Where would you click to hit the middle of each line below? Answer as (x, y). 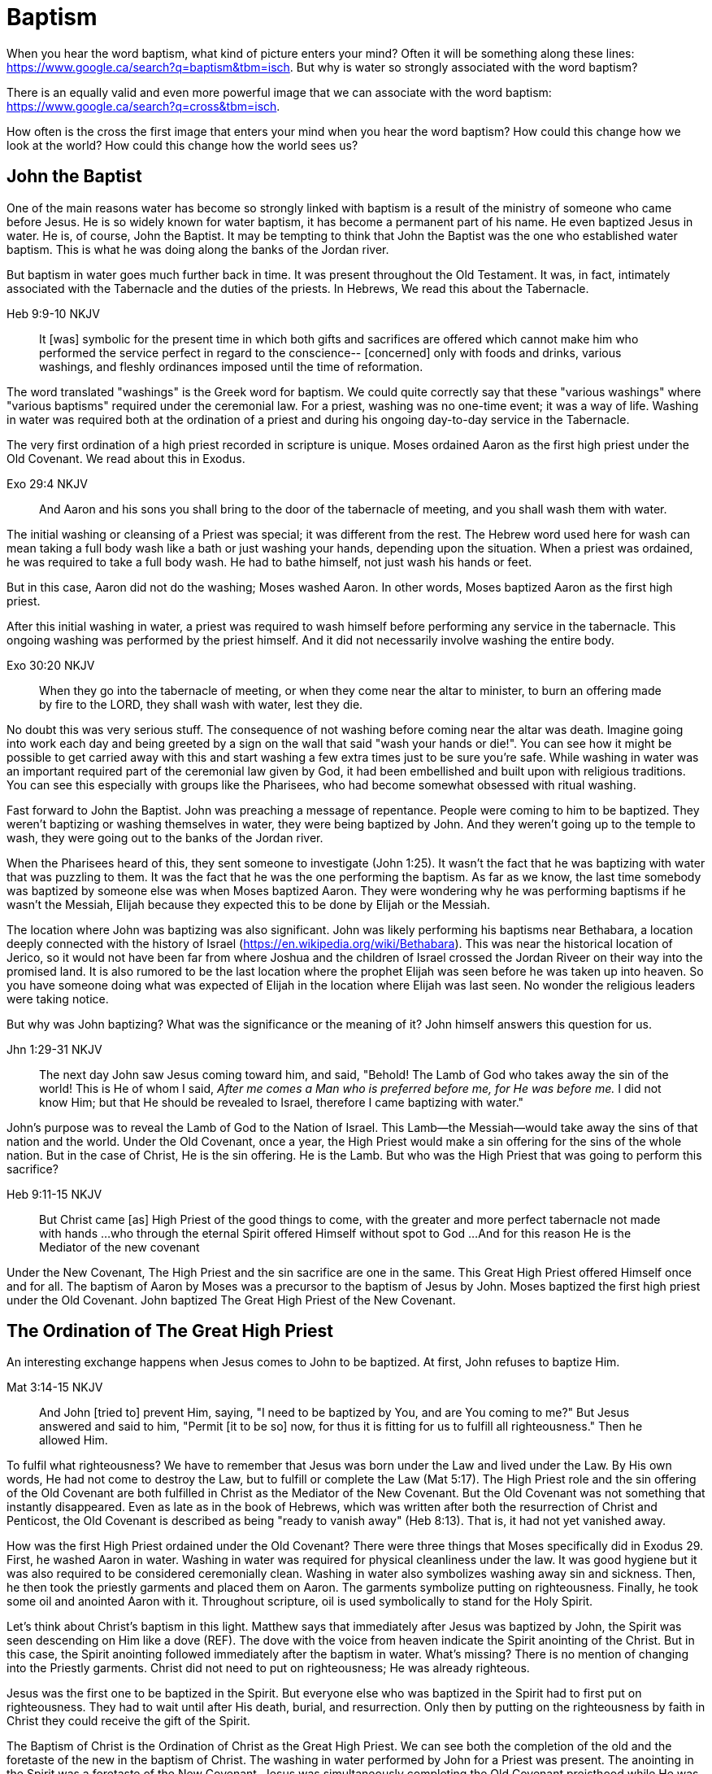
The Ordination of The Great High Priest (170, 1331)
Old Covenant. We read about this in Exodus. (126, 458)
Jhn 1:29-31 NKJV (54, 1049)
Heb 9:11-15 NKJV (54, 1194)
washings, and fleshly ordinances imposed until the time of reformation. (231, 366)
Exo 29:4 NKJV (47, 483)
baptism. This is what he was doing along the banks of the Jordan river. (198, 249)
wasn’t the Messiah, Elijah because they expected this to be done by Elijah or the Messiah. (249, 904)
